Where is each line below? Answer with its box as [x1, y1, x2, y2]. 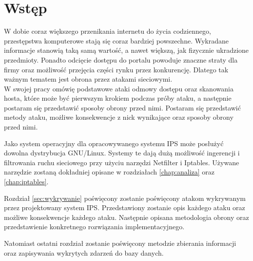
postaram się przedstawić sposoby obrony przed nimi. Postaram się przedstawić [4, 102, 241, 112]
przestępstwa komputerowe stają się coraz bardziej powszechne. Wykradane [4, 35, 229, 45]
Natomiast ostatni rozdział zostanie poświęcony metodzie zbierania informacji [4, 238, 236, 248]
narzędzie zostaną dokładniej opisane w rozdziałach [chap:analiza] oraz [4, 167, 215, 177]
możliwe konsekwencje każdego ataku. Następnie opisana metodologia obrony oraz [4, 212, 249, 222]
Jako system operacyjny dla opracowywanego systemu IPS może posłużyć [4, 138, 224, 148]
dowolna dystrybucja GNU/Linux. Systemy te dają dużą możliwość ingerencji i [4, 148, 240, 158]
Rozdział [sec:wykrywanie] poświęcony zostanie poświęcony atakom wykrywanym [4, 193, 246, 203]
